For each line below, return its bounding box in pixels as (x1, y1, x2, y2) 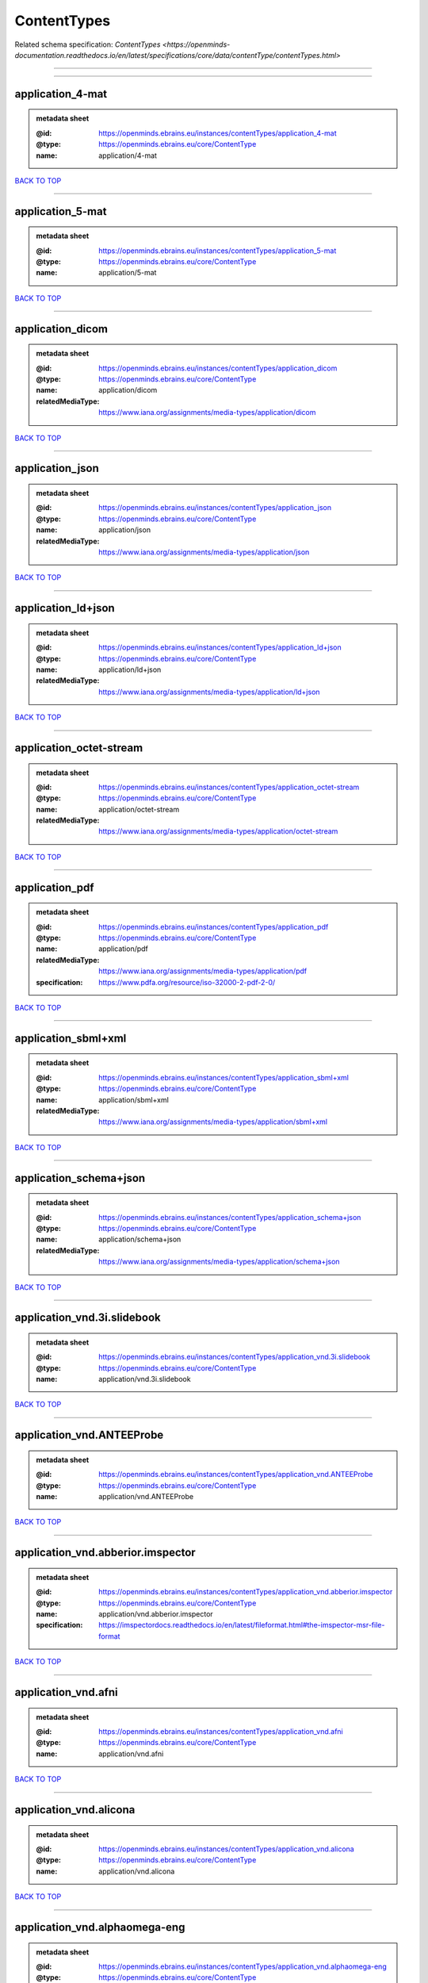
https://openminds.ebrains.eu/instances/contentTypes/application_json (98, 503, 332, 512)
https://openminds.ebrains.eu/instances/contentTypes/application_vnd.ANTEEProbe (98, 1470, 373, 1479)
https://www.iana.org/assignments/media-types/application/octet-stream (98, 827, 338, 836)
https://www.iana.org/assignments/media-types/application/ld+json (98, 687, 320, 696)
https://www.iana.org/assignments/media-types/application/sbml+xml (98, 1117, 328, 1126)
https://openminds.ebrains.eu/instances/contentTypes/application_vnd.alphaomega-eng (98, 1962, 388, 1971)
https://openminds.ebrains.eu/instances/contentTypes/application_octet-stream (98, 782, 360, 792)
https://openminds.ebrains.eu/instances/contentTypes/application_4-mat (98, 128, 337, 138)
